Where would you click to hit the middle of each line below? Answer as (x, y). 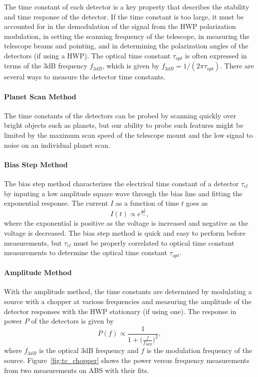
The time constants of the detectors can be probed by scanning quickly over (120, 115)
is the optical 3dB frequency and (89, 350)
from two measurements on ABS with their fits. (77, 370)
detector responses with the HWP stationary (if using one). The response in (120, 311)
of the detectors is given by (72, 321)
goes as (197, 203)
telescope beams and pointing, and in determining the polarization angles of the (126, 46)
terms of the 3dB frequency (46, 66)
